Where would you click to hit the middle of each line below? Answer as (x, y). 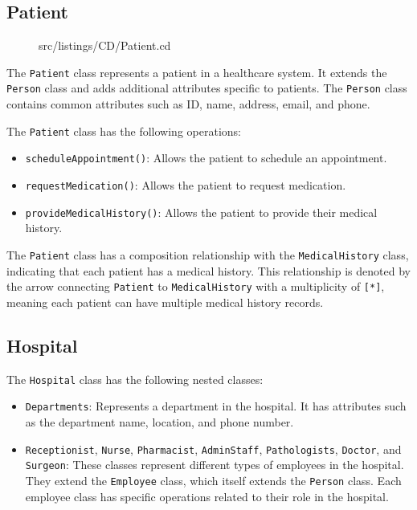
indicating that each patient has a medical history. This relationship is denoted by (208, 270)
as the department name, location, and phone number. (159, 421)
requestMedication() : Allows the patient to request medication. (186, 185)
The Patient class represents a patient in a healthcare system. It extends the (197, 72)
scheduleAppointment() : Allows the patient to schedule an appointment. (206, 158)
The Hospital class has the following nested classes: (135, 379)
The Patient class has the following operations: (124, 131)
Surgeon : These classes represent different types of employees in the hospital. (215, 465)
